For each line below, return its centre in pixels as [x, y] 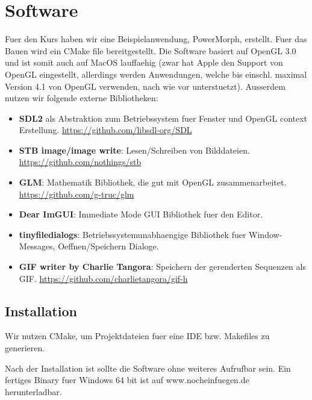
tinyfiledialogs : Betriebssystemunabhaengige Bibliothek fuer [133, 234]
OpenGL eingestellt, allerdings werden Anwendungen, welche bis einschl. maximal [156, 74]
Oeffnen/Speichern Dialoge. [108, 246]
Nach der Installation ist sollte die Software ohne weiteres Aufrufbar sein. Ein [148, 368]
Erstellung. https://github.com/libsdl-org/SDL [105, 130]
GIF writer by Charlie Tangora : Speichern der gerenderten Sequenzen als [162, 267]
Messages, [37, 246]
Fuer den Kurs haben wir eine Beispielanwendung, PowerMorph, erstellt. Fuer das [156, 39]
